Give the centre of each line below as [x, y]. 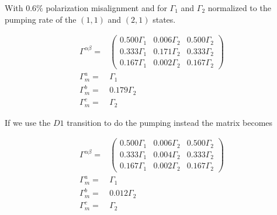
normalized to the [239, 8]
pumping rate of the [41, 19]
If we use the [28, 122]
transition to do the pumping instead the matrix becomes [170, 122]
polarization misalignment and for [106, 8]
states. [164, 19]
